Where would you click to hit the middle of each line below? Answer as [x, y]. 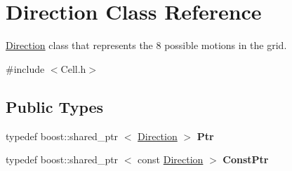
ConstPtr [246, 159]
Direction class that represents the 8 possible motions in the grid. [146, 45]
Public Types [55, 106]
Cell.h [73, 68]
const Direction [171, 159]
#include [25, 68]
